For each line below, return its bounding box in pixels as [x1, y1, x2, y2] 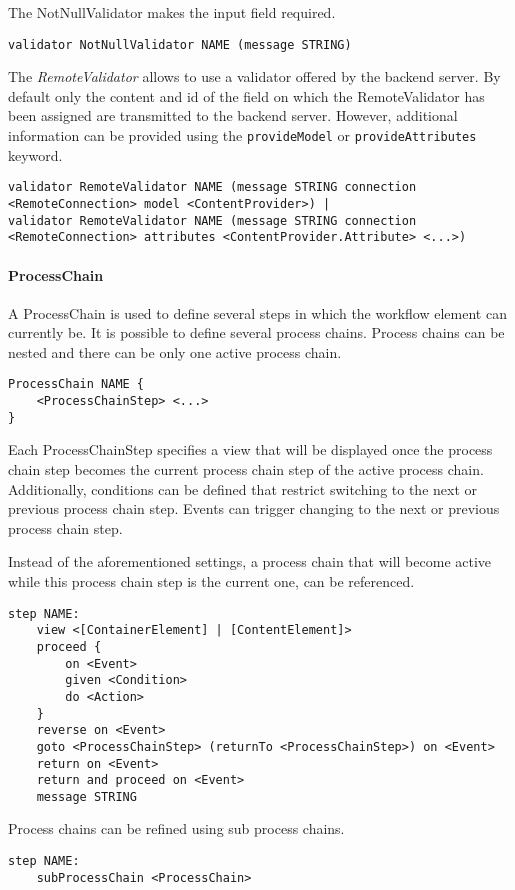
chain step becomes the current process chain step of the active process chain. [8, 459, 484, 480]
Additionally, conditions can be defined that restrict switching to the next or [8, 478, 477, 499]
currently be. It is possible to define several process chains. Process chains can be [8, 322, 505, 343]
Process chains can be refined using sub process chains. [8, 818, 345, 839]
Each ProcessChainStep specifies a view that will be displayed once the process [8, 439, 493, 460]
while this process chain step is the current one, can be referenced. [8, 571, 415, 592]
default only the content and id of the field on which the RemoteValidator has [8, 85, 485, 106]
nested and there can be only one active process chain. [8, 341, 342, 362]
